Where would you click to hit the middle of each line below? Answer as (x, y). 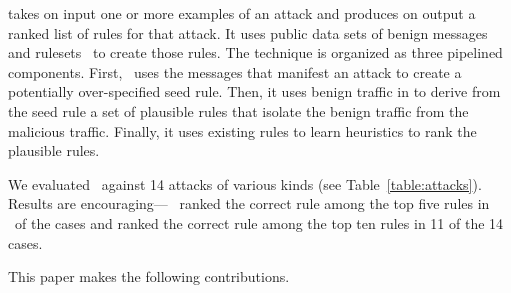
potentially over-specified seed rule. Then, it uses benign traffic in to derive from (254, 91)
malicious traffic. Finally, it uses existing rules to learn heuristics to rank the (242, 130)
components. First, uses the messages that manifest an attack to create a (235, 71)
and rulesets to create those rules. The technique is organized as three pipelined (255, 52)
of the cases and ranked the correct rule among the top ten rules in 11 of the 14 (259, 222)
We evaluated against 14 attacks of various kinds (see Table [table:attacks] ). (245, 183)
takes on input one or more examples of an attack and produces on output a (242, 13)
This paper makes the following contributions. (149, 276)
